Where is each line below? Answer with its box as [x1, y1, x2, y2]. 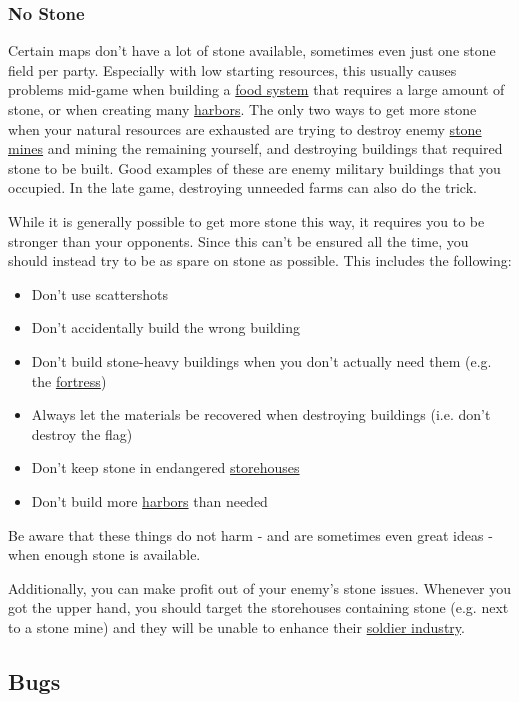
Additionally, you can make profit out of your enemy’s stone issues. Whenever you [8, 577, 511, 598]
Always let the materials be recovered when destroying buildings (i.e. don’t [31, 404, 491, 425]
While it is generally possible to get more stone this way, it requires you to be [8, 210, 485, 231]
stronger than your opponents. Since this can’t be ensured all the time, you [8, 230, 469, 251]
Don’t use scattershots [31, 283, 169, 304]
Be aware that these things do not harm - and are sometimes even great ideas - [8, 524, 493, 545]
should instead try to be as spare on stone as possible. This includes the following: [8, 250, 512, 271]
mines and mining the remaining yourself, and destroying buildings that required [8, 138, 503, 159]
